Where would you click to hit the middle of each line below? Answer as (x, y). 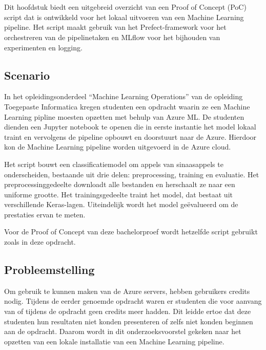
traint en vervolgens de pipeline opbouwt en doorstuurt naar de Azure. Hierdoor (130, 136)
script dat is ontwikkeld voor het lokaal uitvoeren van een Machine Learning (124, 17)
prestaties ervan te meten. (45, 214)
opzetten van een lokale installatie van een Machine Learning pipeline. (114, 341)
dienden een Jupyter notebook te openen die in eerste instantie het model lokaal (130, 127)
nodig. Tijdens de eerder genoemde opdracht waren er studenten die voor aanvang (133, 301)
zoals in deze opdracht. (40, 242)
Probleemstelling (49, 270)
